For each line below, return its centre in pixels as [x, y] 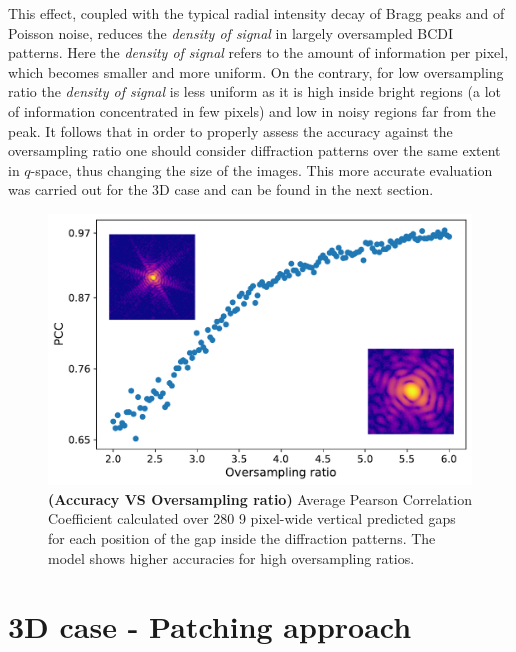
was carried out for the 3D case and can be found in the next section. [221, 189]
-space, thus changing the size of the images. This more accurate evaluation [261, 169]
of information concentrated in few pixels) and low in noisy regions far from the [252, 110]
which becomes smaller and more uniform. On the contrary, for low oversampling [256, 71]
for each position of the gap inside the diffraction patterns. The [242, 537]
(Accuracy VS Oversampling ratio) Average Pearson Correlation [260, 498]
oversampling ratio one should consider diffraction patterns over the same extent [254, 150]
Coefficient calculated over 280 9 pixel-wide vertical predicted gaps [252, 518]
